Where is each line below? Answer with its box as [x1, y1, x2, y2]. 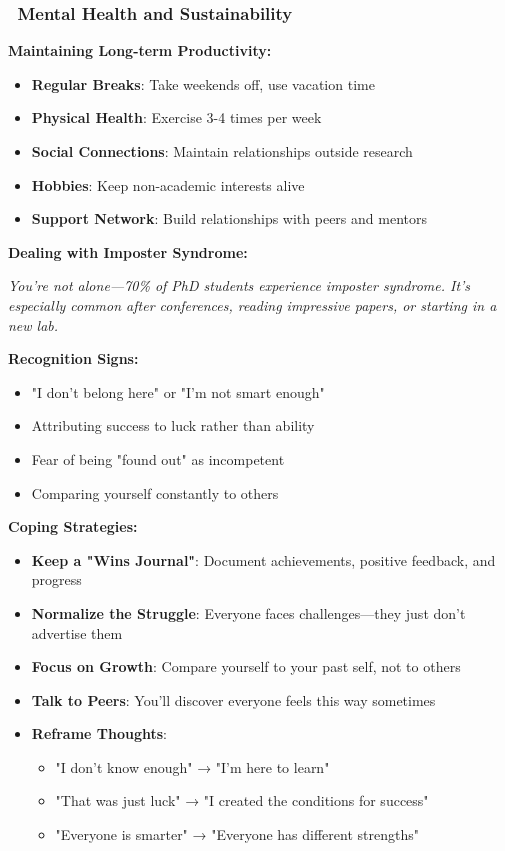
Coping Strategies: [8, 516, 138, 537]
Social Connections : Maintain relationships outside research [31, 141, 413, 161]
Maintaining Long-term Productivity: [8, 40, 272, 61]
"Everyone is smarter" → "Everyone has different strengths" [55, 824, 419, 845]
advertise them [31, 622, 123, 643]
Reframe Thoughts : [31, 723, 167, 744]
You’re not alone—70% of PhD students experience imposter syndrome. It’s [8, 275, 471, 296]
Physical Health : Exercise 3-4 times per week [31, 107, 322, 128]
